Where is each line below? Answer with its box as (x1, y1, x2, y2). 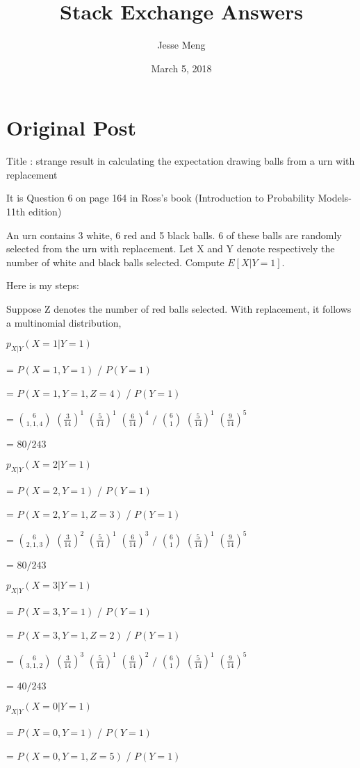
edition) (28, 204, 62, 219)
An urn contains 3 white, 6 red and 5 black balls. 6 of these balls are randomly (6, 227, 342, 242)
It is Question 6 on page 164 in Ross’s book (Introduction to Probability (6, 190, 315, 205)
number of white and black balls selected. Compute (6, 254, 224, 269)
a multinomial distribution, (6, 315, 122, 329)
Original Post (6, 113, 137, 142)
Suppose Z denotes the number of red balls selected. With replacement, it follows (6, 302, 352, 316)
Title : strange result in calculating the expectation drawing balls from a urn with (6, 154, 355, 168)
